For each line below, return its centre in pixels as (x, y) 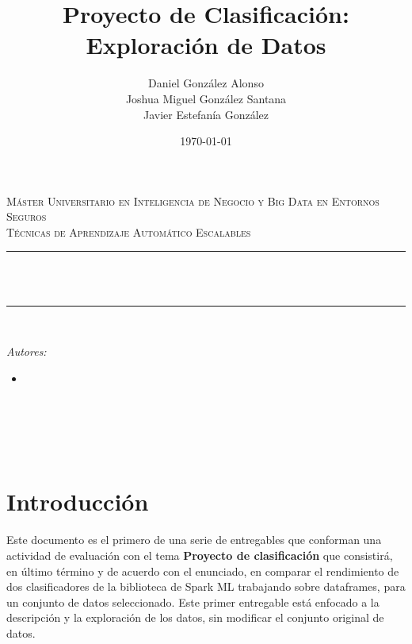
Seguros (27, 216)
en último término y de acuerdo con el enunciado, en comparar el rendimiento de (203, 571)
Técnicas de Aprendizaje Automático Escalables (129, 231)
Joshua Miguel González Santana (206, 98)
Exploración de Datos (206, 45)
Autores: (27, 351)
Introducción (78, 501)
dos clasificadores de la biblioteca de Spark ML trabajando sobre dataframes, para (206, 586)
